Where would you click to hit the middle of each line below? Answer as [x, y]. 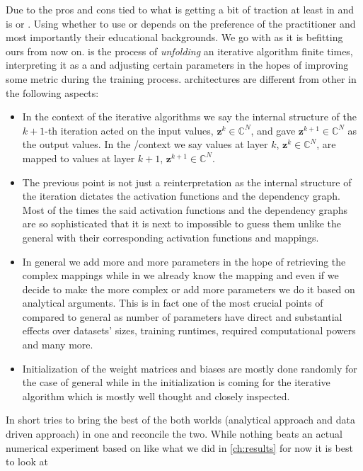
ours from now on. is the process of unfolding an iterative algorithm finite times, [179, 51]
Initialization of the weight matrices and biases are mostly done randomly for [190, 368]
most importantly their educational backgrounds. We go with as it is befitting [174, 37]
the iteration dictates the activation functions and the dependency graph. [181, 196]
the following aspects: [52, 92]
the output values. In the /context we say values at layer [145, 144]
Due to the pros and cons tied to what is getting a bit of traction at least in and [180, 9]
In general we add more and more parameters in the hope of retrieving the [184, 261]
